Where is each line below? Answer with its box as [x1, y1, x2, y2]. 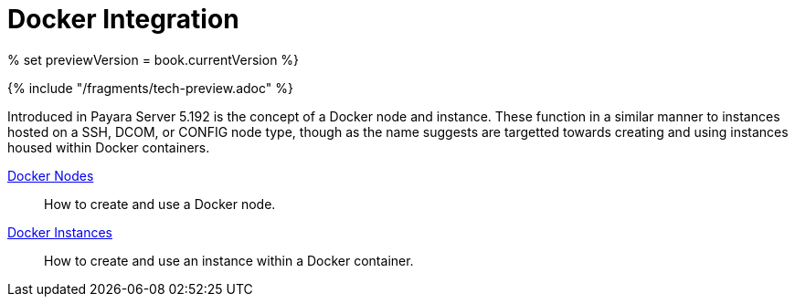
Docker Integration [7, 4, 239, 35]
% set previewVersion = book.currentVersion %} [7, 51, 300, 68]
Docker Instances [7, 224, 112, 240]
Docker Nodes [7, 167, 94, 183]
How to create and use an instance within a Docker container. [44, 252, 414, 268]
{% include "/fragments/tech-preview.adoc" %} [7, 79, 293, 96]
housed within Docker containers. [7, 139, 210, 155]
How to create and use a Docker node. [44, 195, 276, 212]
